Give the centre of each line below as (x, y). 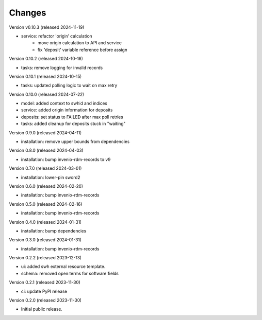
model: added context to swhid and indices (64, 103)
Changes (27, 13)
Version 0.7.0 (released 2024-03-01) (45, 168)
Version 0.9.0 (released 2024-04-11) (45, 133)
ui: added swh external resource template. (63, 267)
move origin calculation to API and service (80, 43)
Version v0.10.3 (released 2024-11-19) (47, 27)
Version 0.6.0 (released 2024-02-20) (46, 186)
